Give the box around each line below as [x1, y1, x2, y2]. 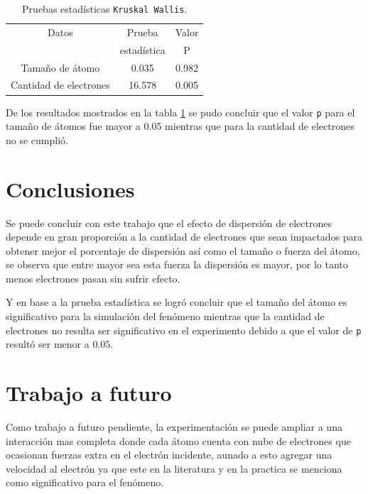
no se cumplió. [6, 132, 68, 147]
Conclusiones [6, 174, 135, 203]
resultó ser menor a [6, 336, 90, 351]
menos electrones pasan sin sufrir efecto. [6, 270, 180, 285]
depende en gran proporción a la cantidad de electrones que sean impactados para [6, 229, 363, 244]
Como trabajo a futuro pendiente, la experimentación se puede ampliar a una [6, 419, 342, 434]
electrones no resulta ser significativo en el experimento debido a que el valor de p [6, 322, 362, 337]
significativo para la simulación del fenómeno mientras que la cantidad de [6, 309, 325, 324]
